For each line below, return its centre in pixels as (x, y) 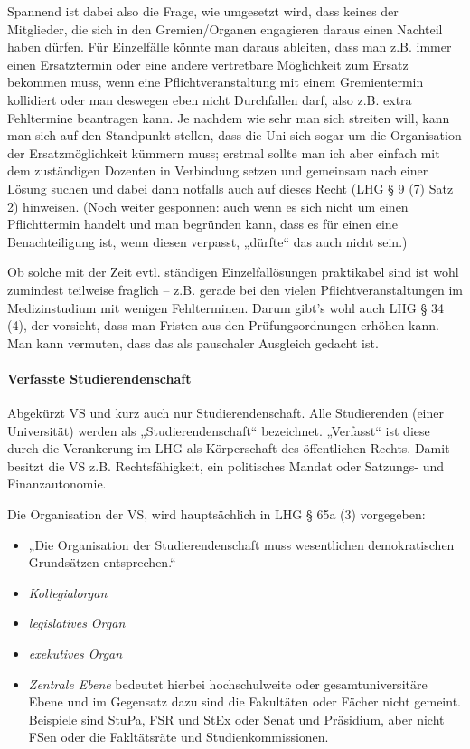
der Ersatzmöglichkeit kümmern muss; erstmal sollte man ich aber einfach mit (224, 152)
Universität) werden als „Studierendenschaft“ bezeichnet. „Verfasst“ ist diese (219, 430)
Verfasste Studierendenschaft (99, 378)
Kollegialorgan (68, 592)
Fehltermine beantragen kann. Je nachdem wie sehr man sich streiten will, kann (229, 117)
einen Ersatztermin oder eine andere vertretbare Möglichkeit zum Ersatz (208, 64)
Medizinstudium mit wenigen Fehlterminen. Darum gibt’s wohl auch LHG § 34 (226, 307)
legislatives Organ (77, 623)
